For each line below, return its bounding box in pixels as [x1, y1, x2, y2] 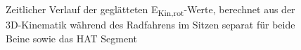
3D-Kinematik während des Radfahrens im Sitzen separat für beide [6, 17, 295, 32]
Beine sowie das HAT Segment [6, 31, 137, 45]
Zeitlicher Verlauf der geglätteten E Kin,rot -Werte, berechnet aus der [6, 2, 295, 18]
